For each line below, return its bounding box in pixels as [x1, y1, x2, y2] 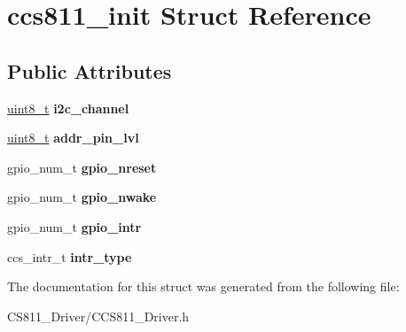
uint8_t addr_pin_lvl [7, 128, 139, 147]
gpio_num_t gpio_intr [7, 217, 142, 235]
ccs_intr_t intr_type [7, 247, 132, 266]
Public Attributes [7, 57, 172, 84]
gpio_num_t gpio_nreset [7, 158, 157, 176]
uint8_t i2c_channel [7, 98, 129, 117]
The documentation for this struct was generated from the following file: [7, 277, 400, 296]
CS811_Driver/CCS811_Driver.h [7, 306, 190, 325]
